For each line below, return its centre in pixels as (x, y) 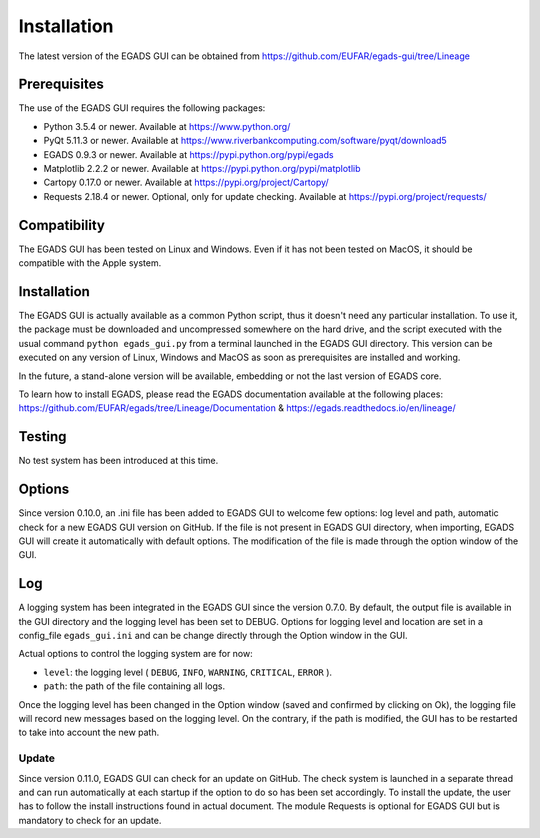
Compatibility (61, 225)
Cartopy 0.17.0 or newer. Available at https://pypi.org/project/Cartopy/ (186, 182)
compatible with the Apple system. (90, 263)
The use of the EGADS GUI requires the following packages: (142, 108)
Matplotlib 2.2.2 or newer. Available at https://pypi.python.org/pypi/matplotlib (202, 169)
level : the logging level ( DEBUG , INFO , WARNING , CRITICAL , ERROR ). (188, 672)
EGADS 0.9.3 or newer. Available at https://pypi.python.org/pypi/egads (188, 154)
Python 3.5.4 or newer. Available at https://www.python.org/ (167, 126)
